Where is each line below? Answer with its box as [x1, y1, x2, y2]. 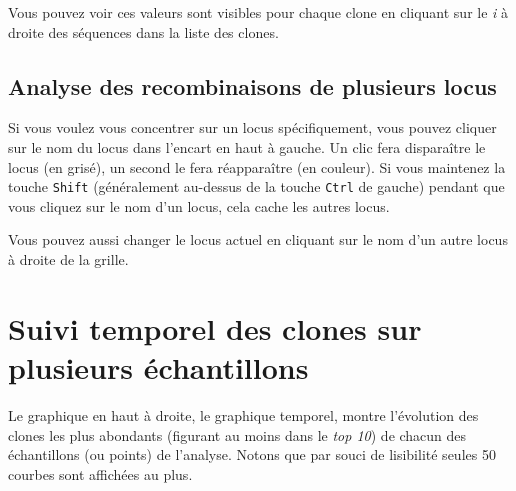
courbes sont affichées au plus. [8, 463, 193, 484]
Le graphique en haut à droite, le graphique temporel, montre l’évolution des [8, 404, 479, 425]
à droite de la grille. [8, 249, 129, 270]
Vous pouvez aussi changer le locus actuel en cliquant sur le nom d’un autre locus [8, 229, 508, 250]
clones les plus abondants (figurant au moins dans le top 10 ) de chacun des [8, 424, 467, 445]
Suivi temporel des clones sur [8, 307, 422, 348]
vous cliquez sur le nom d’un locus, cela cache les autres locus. [8, 195, 390, 216]
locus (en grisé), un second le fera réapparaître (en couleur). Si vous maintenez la [8, 156, 506, 177]
